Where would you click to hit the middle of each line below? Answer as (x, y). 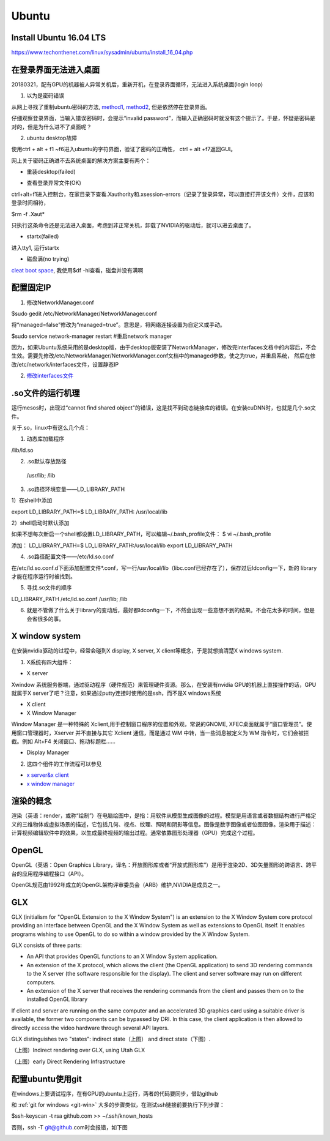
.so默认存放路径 (46, 462)
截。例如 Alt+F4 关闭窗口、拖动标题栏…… (64, 741)
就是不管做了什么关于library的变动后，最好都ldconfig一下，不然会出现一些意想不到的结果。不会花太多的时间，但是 (170, 610)
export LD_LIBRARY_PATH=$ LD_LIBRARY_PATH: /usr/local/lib (90, 512)
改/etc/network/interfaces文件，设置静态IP (65, 364)
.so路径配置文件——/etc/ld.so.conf (70, 556)
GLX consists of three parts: (47, 945)
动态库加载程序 (45, 439)
